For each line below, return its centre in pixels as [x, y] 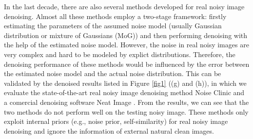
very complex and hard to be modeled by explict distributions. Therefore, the [120, 54]
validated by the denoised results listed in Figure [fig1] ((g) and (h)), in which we [125, 83]
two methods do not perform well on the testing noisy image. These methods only [126, 111]
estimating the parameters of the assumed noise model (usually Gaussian [113, 26]
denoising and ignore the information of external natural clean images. [109, 130]
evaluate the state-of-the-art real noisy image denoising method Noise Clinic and [124, 92]
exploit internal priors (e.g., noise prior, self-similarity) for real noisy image [116, 121]
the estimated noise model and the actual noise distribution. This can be [113, 73]
